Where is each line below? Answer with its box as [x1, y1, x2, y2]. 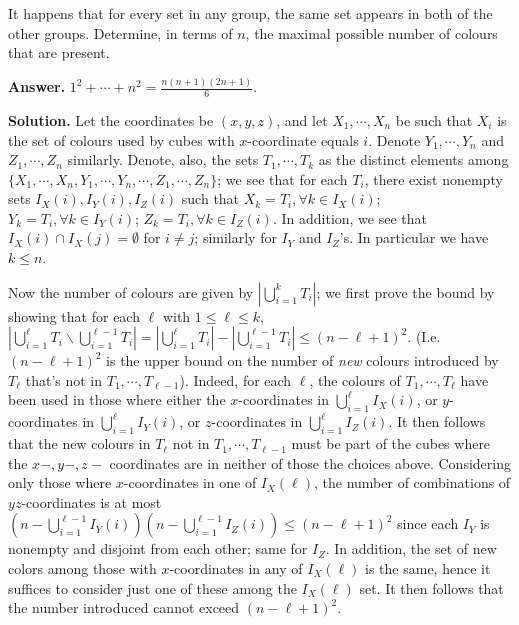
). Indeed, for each [179, 369, 292, 390]
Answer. [8, 76, 66, 97]
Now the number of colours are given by [8, 281, 254, 302]
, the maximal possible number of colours [245, 22, 498, 43]
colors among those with [8, 558, 157, 579]
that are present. [8, 42, 110, 63]
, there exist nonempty [364, 168, 503, 189]
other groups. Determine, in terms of [8, 22, 233, 43]
